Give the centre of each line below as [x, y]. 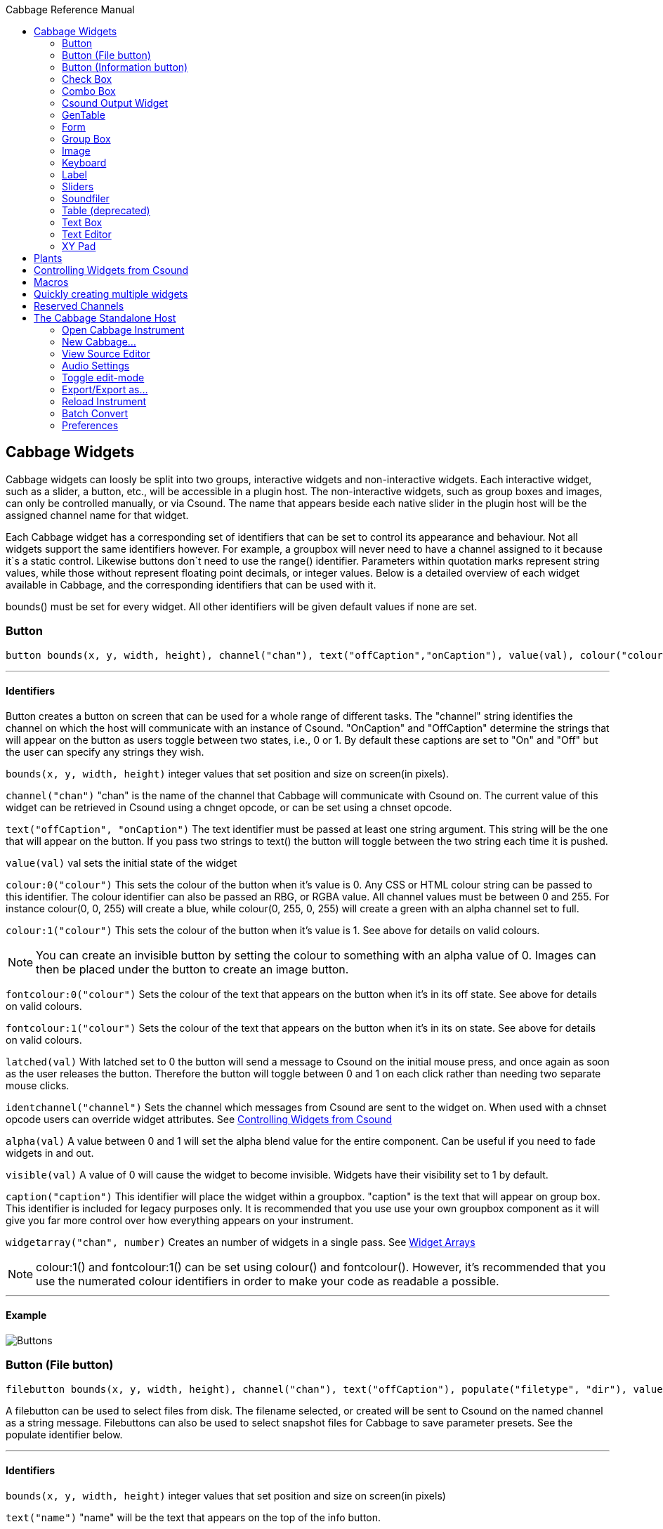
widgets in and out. [50, 1153]
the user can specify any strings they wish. [105, 752]
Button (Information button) [125, 67]
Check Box [87, 79]
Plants [48, 258]
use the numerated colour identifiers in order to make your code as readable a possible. [268, 1281]
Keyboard [84, 163]
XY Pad [79, 246]
